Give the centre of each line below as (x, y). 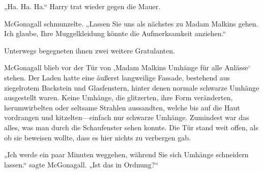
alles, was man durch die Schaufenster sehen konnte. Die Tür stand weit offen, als (131, 127)
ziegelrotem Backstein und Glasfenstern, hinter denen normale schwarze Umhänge (132, 87)
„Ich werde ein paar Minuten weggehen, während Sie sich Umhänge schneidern (126, 154)
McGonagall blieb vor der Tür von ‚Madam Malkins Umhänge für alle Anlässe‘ (127, 67)
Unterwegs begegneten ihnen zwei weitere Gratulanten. (90, 50)
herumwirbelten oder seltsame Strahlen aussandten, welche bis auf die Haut (122, 107)
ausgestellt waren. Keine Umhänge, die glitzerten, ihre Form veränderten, (119, 97)
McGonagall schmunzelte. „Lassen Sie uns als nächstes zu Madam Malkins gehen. (131, 23)
